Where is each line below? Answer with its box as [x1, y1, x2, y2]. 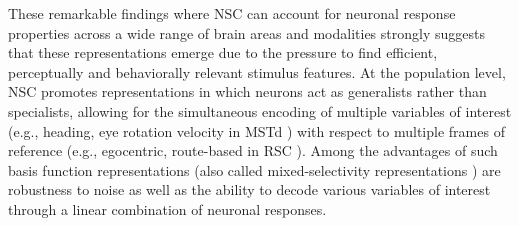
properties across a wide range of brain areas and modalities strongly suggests [8, 22, 485, 43]
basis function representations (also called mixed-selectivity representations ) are [8, 159, 501, 180]
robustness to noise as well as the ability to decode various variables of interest [8, 179, 491, 200]
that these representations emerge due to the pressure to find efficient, [8, 42, 438, 63]
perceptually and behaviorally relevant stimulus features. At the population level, [8, 61, 506, 82]
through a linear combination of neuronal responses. [8, 198, 327, 219]
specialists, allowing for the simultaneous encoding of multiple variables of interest [8, 100, 512, 121]
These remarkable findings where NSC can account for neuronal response [8, 3, 456, 23]
